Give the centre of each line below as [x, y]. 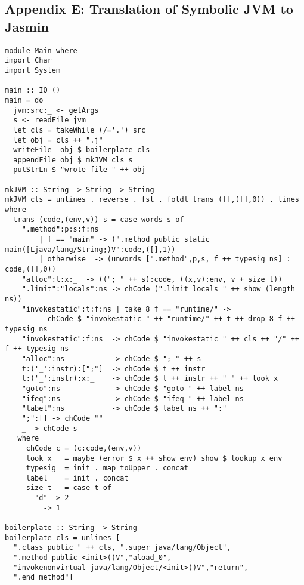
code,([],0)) [30, 270]
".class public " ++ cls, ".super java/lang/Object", [122, 548]
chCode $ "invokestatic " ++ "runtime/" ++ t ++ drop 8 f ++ [171, 319]
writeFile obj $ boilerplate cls [82, 150]
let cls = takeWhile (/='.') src [80, 130]
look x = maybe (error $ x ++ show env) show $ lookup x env [154, 458]
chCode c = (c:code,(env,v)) [84, 448]
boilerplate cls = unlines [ [63, 538]
